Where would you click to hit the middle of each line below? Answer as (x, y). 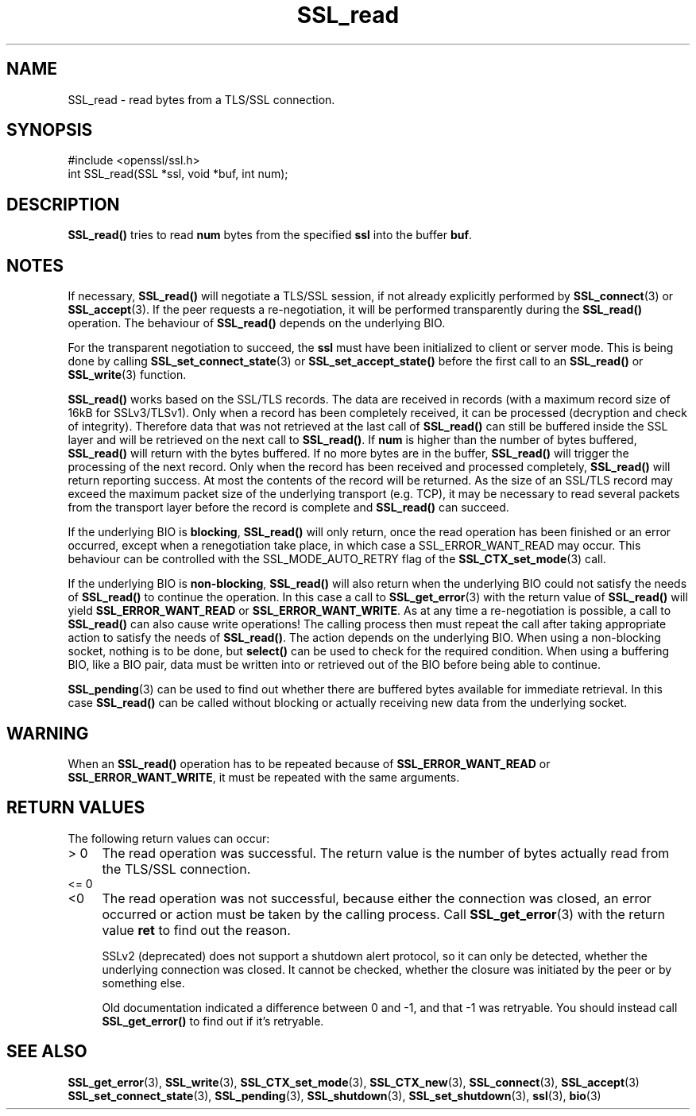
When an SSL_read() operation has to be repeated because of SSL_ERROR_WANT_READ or (309, 763)
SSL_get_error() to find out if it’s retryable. (213, 1021)
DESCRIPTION (63, 204)
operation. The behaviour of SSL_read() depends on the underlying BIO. (257, 323)
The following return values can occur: (169, 838)
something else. (143, 983)
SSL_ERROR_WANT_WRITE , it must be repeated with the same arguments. (264, 777)
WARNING (48, 733)
